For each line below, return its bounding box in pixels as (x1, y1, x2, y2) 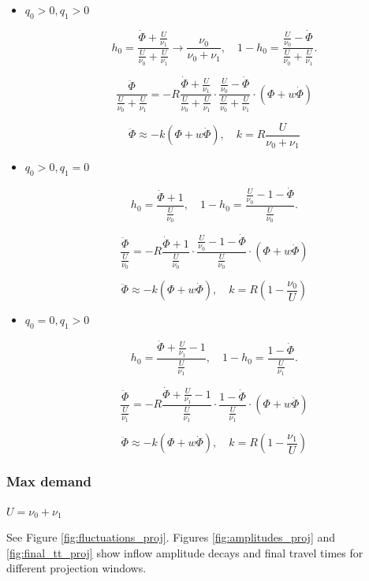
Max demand (6, 471, 92, 491)
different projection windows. (6, 560, 147, 576)
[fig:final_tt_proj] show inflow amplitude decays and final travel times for (6, 544, 363, 561)
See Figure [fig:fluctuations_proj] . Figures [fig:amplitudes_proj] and (6, 529, 336, 546)
